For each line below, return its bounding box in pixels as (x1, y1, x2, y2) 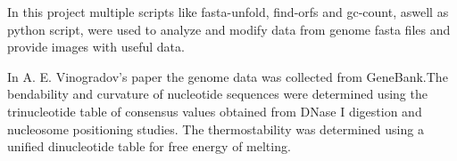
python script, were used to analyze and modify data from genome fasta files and (7, 20, 451, 38)
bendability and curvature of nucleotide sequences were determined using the (7, 85, 428, 103)
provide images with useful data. (7, 37, 185, 56)
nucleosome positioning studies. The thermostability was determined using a (7, 119, 424, 138)
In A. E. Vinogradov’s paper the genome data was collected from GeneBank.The (7, 67, 448, 85)
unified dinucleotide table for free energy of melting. (7, 137, 291, 156)
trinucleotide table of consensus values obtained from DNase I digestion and (7, 101, 422, 120)
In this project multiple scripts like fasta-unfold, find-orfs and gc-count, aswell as (7, 3, 449, 20)
